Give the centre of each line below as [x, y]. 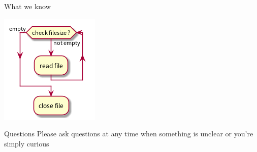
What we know [27, 6]
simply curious [27, 143]
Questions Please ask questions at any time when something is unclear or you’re [129, 134]
